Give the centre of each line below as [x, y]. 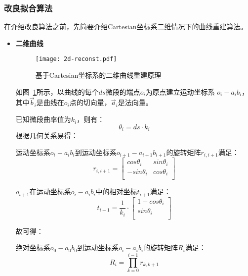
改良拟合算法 [28, 8]
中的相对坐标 [116, 192]
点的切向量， [90, 102]
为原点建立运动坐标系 [180, 91]
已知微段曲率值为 [43, 119]
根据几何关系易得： [47, 136]
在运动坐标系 [50, 192]
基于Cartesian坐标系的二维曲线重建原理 [98, 75]
